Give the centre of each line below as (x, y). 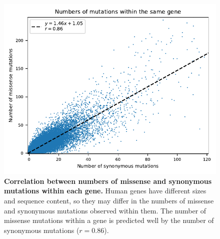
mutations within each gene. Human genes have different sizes (105, 191)
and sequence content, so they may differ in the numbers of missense (109, 200)
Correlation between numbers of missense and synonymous (108, 181)
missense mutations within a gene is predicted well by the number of (109, 220)
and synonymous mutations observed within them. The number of (105, 210)
